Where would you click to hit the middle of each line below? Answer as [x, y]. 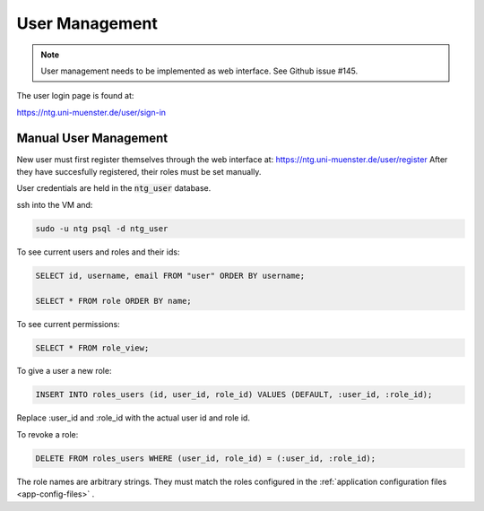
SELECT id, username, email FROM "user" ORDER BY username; [170, 275]
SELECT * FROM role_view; [92, 348]
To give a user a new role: [64, 371]
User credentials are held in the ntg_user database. [114, 188]
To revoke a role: [48, 434]
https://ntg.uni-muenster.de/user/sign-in [91, 112]
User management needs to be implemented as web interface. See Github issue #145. [199, 71]
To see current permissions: [68, 324]
